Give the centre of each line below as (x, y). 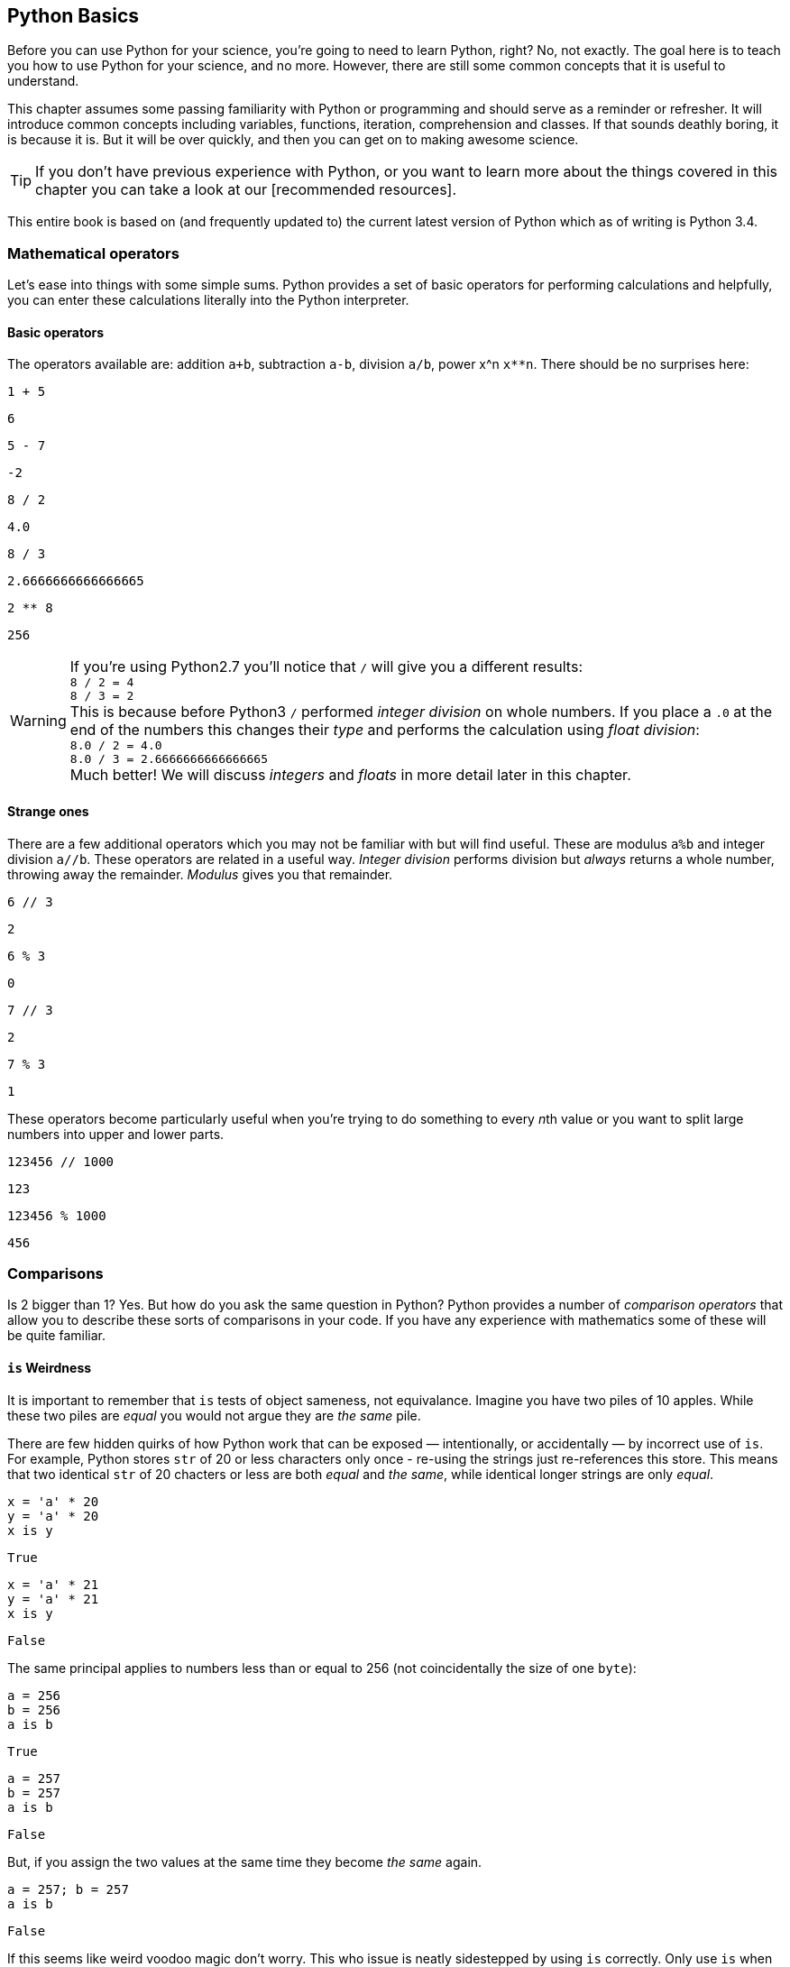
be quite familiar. (57, 1336)
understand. (43, 81)
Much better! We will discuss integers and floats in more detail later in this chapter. (350, 775)
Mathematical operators (93, 253)
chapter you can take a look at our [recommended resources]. (246, 190)
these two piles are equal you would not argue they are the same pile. (214, 1415)
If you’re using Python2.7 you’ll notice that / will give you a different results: (326, 667)
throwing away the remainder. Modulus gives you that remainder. (200, 874)
